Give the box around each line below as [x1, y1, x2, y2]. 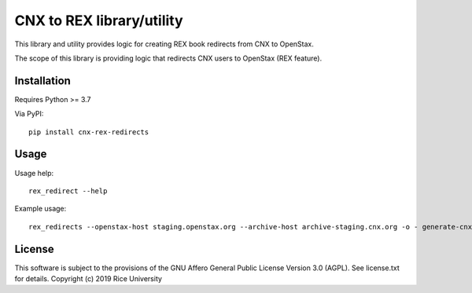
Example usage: [14, 204, 67, 214]
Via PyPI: [14, 109, 44, 119]
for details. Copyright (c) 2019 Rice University [14, 274, 163, 283]
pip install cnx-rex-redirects [28, 127, 149, 137]
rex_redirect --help [28, 186, 108, 196]
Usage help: [14, 168, 54, 178]
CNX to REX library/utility [14, 12, 184, 29]
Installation [14, 74, 71, 87]
